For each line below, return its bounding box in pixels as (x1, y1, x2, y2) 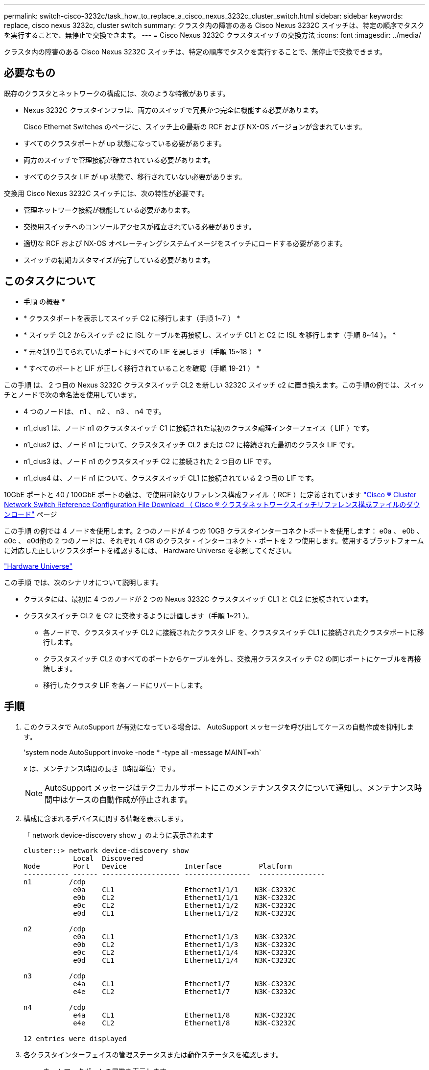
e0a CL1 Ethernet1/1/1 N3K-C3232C (73, 885, 296, 894)
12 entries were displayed (24, 1034, 127, 1043)
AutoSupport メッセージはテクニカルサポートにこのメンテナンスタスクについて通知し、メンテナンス (45, 782, 414, 793)
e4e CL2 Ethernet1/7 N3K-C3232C (73, 987, 296, 996)
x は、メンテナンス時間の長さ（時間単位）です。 (24, 764, 179, 773)
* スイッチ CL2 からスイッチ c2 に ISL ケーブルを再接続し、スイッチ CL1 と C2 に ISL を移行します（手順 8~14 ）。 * (24, 330, 396, 339)
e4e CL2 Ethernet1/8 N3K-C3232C (73, 1019, 296, 1027)
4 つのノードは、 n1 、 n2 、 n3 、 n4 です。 (24, 407, 166, 415)
